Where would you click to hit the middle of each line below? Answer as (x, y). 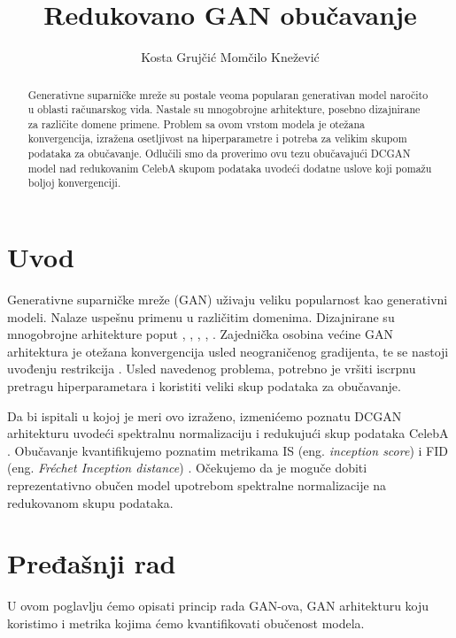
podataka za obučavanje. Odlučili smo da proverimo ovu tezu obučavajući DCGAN (219, 154)
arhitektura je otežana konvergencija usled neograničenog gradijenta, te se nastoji (228, 351)
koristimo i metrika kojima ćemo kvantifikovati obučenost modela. (186, 623)
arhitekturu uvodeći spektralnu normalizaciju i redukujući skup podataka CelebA (228, 433)
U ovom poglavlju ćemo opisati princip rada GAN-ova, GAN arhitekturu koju (218, 606)
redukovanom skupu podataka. (90, 502)
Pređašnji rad (92, 563)
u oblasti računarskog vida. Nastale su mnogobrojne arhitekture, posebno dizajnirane (224, 109)
